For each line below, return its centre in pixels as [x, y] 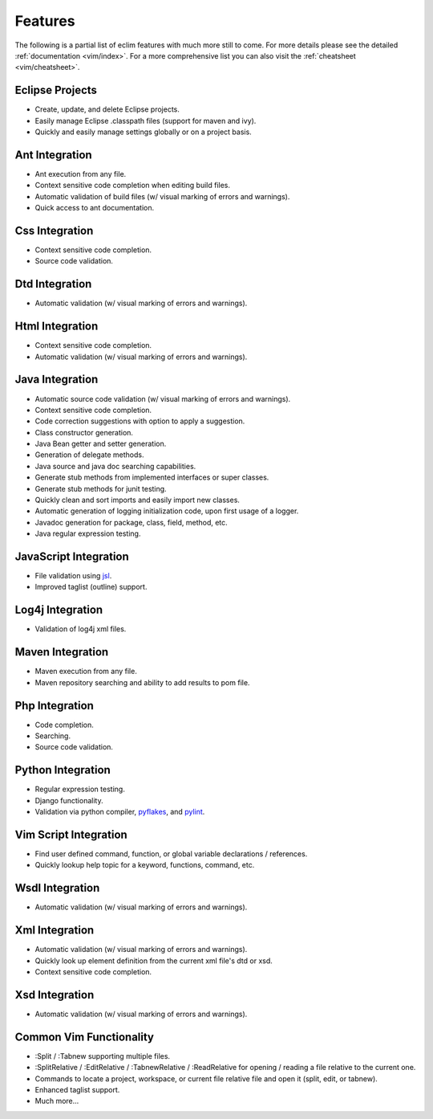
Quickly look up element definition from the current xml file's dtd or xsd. [154, 961]
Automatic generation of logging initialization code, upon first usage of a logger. [167, 511]
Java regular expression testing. [88, 533]
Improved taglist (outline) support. [91, 587]
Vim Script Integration [71, 834]
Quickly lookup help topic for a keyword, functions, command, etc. [145, 865]
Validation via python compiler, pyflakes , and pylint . [120, 812]
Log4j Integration [59, 610]
